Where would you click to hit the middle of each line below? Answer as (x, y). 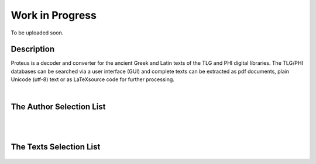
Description (33, 49)
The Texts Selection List (56, 147)
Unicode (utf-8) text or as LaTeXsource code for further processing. (93, 79)
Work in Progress (54, 15)
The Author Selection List (58, 107)
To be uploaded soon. (37, 33)
